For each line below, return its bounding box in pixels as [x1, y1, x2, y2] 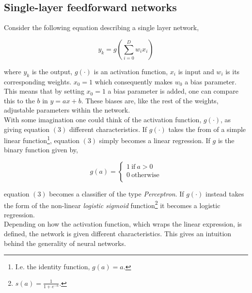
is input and [178, 66, 214, 76]
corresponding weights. [4, 76, 72, 86]
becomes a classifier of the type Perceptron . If [49, 189, 184, 198]
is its [225, 66, 240, 76]
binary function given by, [4, 145, 78, 155]
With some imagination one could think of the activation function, [4, 114, 202, 124]
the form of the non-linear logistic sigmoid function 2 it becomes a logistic [4, 198, 220, 210]
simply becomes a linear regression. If [99, 135, 210, 145]
